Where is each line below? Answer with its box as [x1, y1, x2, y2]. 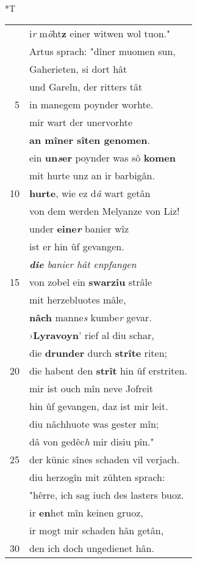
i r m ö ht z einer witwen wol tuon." [29, 26, 170, 40]
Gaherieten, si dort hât [29, 61, 127, 76]
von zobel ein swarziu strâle [29, 274, 152, 289]
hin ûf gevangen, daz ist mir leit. [29, 398, 168, 413]
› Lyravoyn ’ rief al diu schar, [29, 327, 154, 342]
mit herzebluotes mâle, [29, 292, 126, 307]
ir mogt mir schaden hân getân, [29, 523, 164, 537]
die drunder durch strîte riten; [29, 345, 168, 360]
